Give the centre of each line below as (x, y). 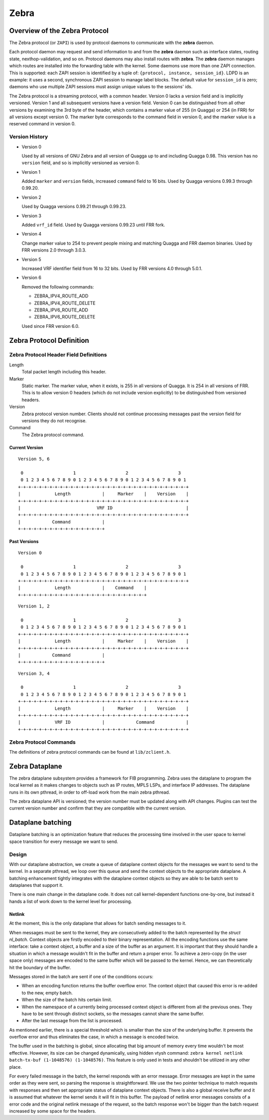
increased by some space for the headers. (53, 1111)
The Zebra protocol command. (53, 435)
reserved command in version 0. (42, 124)
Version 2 (32, 197)
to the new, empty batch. (47, 993)
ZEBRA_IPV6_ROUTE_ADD (61, 310)
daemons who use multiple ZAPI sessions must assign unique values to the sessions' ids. (101, 87)
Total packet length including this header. (64, 372)
